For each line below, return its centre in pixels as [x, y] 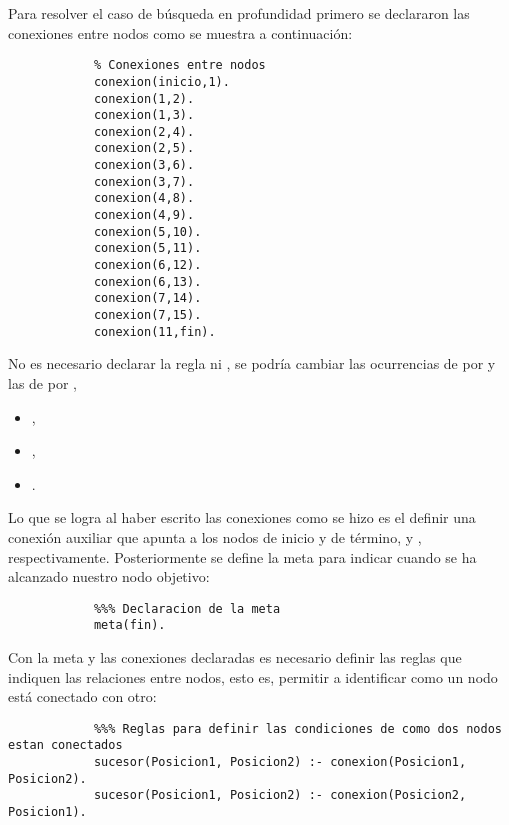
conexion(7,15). [147, 315]
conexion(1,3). [144, 115]
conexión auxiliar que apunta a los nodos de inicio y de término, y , [215, 536]
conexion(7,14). [147, 298]
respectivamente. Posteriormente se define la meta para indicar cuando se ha [242, 556]
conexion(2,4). [144, 131]
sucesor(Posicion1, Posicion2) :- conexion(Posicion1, [280, 762]
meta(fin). [129, 625]
